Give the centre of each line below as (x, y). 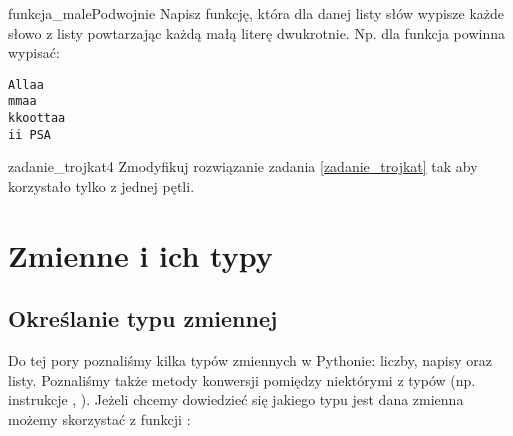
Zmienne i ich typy (140, 254)
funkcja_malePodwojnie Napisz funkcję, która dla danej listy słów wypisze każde (256, 13)
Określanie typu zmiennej (143, 318)
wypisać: (34, 52)
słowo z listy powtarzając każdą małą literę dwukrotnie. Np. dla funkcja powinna (256, 32)
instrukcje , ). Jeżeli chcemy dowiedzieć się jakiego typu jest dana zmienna (236, 399)
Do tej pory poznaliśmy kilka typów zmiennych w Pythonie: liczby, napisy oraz (250, 360)
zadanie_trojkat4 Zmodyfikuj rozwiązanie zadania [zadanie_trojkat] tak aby (243, 166)
